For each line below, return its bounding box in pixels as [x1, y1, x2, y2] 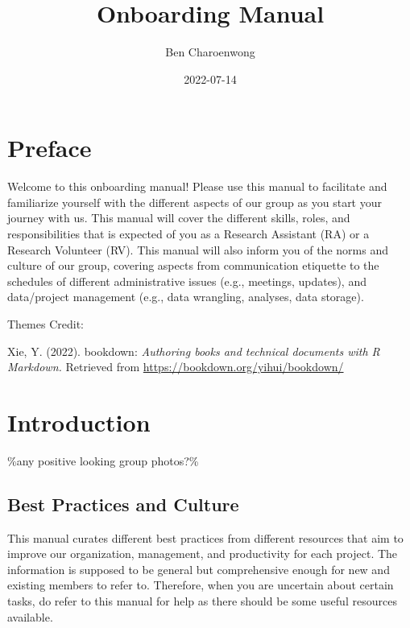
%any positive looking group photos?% [7, 452, 199, 469]
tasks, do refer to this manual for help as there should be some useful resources [7, 593, 397, 609]
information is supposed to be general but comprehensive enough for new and [7, 560, 390, 577]
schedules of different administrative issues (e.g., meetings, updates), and [7, 272, 367, 289]
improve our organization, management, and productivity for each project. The [7, 545, 398, 562]
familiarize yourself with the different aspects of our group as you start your [7, 193, 382, 210]
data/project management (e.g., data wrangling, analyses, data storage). [7, 288, 364, 305]
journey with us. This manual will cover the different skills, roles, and [7, 209, 350, 226]
